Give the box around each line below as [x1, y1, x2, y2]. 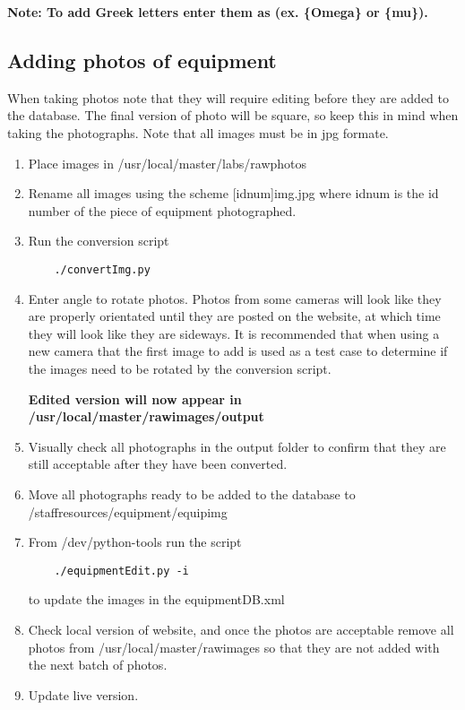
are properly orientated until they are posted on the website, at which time [28, 307, 441, 325]
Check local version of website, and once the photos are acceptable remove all [28, 619, 454, 638]
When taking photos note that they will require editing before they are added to [7, 88, 449, 107]
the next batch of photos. [28, 655, 168, 674]
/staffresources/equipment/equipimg [28, 502, 228, 521]
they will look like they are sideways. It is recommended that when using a [28, 324, 440, 342]
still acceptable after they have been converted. [28, 455, 288, 473]
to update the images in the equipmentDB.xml [28, 590, 285, 609]
